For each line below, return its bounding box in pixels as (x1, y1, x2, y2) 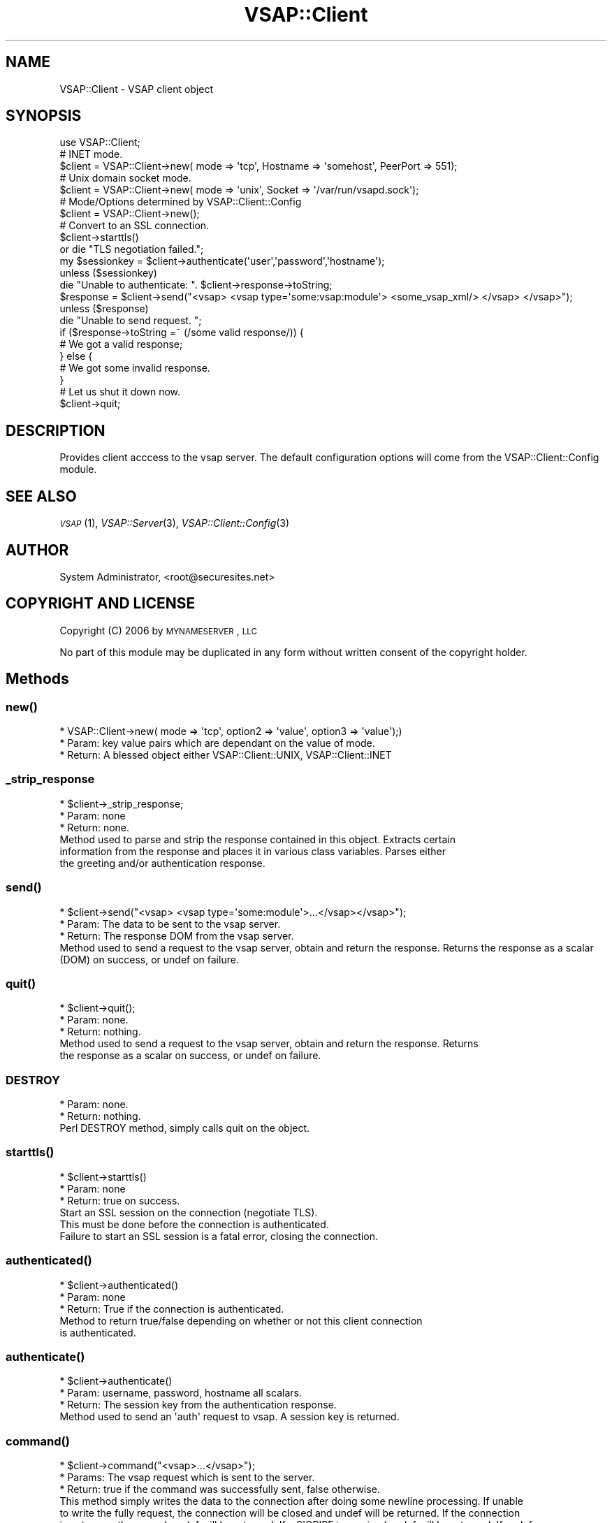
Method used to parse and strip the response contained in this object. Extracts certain (59, 833, 456, 845)
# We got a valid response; (59, 338, 183, 351)
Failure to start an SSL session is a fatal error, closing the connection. (59, 1230, 378, 1242)
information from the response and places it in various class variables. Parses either (59, 845, 446, 857)
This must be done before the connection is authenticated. (59, 1218, 329, 1230)
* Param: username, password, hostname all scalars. (59, 1387, 302, 1399)
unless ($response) (59, 303, 149, 315)
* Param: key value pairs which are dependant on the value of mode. (59, 737, 375, 750)
